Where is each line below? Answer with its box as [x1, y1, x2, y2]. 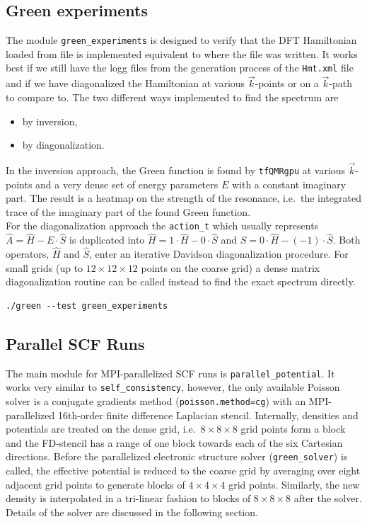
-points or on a [255, 76, 319, 91]
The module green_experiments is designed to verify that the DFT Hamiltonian [6, 33, 357, 47]
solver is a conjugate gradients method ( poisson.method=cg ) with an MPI [6, 393, 329, 408]
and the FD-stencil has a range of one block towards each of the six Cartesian [6, 435, 343, 450]
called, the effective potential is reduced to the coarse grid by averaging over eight [6, 463, 361, 478]
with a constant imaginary [231, 176, 346, 191]
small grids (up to [6, 260, 83, 275]
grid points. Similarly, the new [228, 477, 360, 491]
